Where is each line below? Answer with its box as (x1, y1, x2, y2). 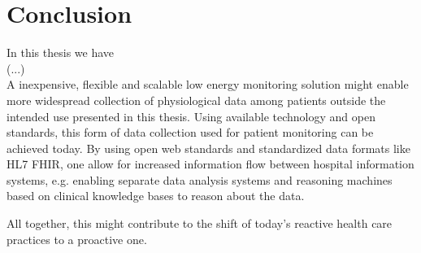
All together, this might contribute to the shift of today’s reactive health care (7, 215, 393, 232)
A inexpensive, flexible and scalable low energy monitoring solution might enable (7, 76, 409, 93)
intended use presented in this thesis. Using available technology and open (7, 107, 375, 124)
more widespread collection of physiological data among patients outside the (7, 91, 386, 108)
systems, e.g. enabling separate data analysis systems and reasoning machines (7, 171, 393, 188)
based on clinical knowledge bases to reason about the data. (7, 187, 305, 204)
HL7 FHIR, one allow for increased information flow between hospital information (7, 155, 414, 172)
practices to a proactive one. (7, 230, 147, 247)
